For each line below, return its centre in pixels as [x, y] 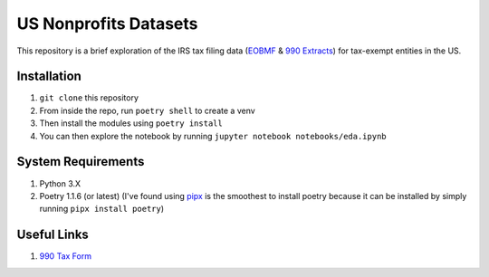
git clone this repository [89, 98]
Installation [49, 76]
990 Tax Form [66, 256]
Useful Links [53, 235]
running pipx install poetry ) [102, 209]
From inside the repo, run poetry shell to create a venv [147, 110]
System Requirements [81, 162]
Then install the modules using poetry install [131, 123]
